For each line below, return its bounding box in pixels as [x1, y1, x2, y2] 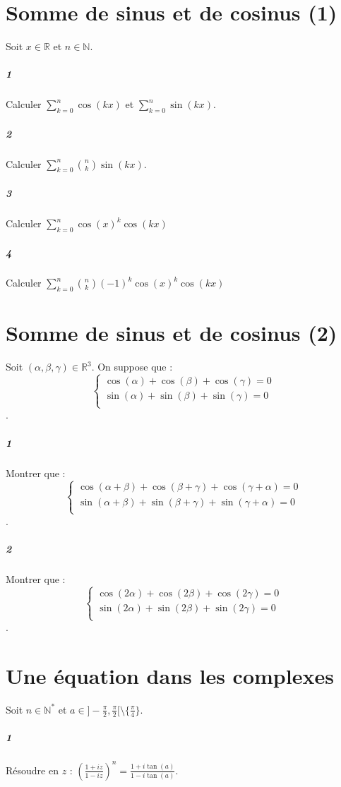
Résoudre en [6, 762, 59, 777]
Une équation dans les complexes [6, 661, 334, 690]
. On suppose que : [91, 359, 173, 374]
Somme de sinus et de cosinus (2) [6, 318, 337, 347]
